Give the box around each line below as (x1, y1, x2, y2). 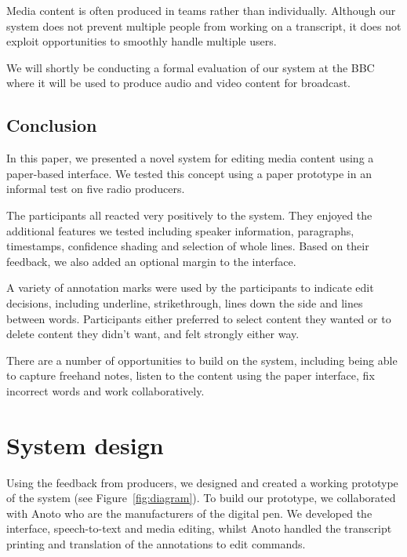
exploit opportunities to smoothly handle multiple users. (6, 33, 277, 49)
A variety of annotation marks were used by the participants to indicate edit (6, 279, 374, 296)
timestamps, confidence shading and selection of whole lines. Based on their (6, 238, 369, 254)
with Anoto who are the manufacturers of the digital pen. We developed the (6, 504, 372, 521)
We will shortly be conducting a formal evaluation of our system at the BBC (6, 59, 375, 75)
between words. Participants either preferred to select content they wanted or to (6, 310, 391, 326)
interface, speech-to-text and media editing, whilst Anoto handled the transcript (6, 520, 392, 537)
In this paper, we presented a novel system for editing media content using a (6, 150, 374, 166)
